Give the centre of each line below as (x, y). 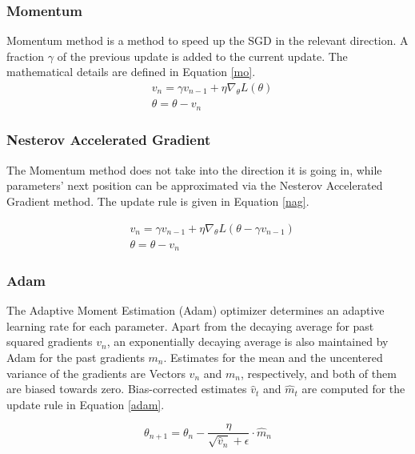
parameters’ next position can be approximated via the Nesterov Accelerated (195, 185)
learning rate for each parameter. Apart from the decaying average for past (190, 325)
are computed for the (353, 389)
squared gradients (50, 342)
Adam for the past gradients (76, 358)
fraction (26, 56)
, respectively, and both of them (318, 373)
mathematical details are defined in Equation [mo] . (131, 72)
